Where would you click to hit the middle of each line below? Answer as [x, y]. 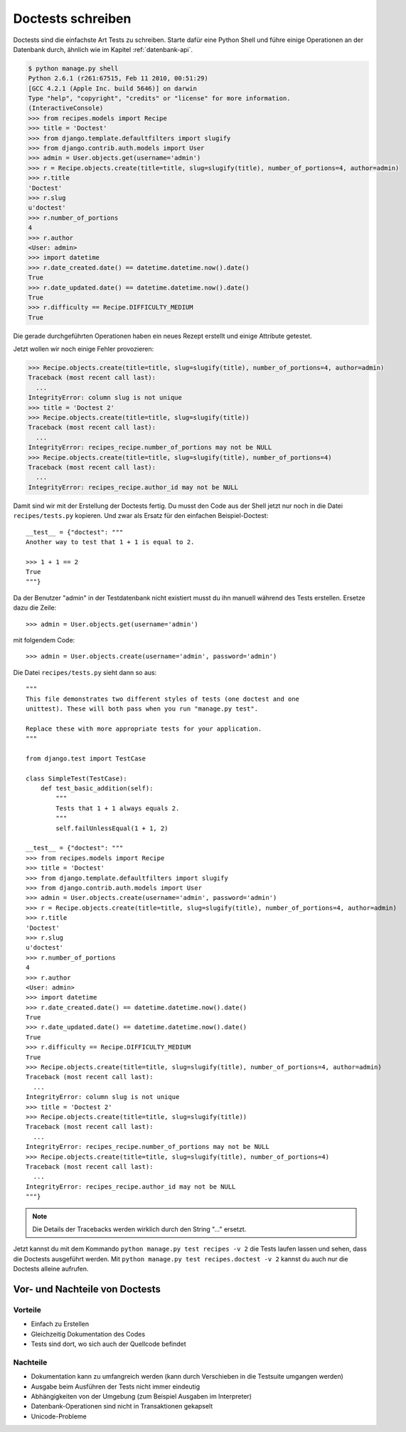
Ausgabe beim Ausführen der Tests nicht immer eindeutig [116, 1386]
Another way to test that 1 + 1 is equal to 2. [110, 542]
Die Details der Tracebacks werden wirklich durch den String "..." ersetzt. [139, 1229]
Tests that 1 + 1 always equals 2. [118, 808]
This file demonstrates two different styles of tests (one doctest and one [163, 699]
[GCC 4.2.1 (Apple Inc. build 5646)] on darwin [112, 88]
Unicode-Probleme [59, 1416]
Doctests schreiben [72, 18]
